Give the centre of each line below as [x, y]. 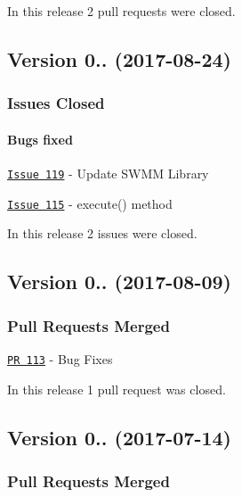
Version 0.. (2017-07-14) [119, 437]
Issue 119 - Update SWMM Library [108, 174]
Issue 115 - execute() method [90, 203]
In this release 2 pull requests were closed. [121, 11]
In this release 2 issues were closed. [102, 233]
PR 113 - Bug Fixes [60, 358]
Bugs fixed [40, 139]
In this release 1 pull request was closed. [117, 389]
